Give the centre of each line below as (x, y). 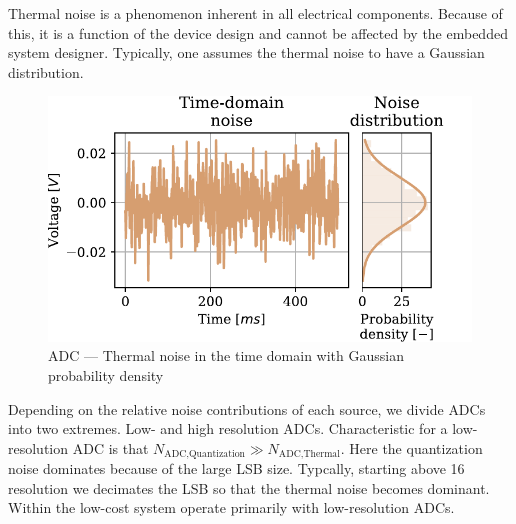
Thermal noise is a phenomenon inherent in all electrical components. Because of (255, 13)
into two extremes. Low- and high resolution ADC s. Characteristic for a (228, 428)
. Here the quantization (411, 447)
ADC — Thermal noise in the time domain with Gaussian (226, 355)
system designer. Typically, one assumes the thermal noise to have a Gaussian (246, 52)
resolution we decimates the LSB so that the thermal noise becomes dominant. (249, 487)
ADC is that (110, 447)
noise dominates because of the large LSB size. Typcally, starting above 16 (236, 468)
